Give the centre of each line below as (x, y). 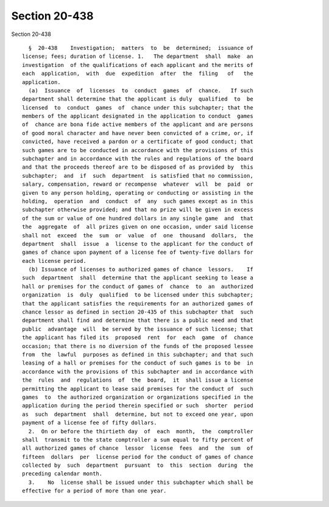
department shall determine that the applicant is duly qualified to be (138, 99)
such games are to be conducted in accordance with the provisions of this (138, 150)
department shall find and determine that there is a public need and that (138, 320)
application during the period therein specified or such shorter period (138, 406)
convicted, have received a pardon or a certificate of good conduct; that (138, 142)
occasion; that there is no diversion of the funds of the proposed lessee (138, 346)
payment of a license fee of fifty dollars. (90, 423)
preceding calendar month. (62, 474)
